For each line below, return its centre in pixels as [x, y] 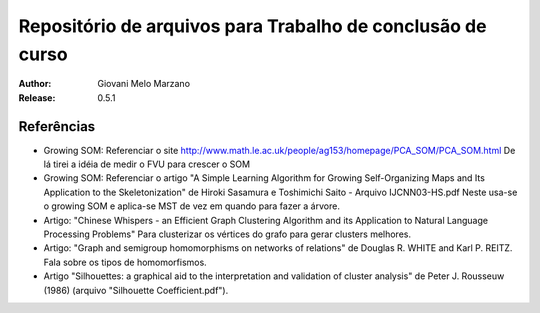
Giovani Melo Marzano [143, 84]
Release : [37, 97]
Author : [35, 84]
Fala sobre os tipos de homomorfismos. [125, 262]
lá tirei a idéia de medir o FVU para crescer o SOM [146, 164]
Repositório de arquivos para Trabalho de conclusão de [252, 26]
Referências [57, 126]
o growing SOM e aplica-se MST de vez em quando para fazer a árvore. [191, 206]
